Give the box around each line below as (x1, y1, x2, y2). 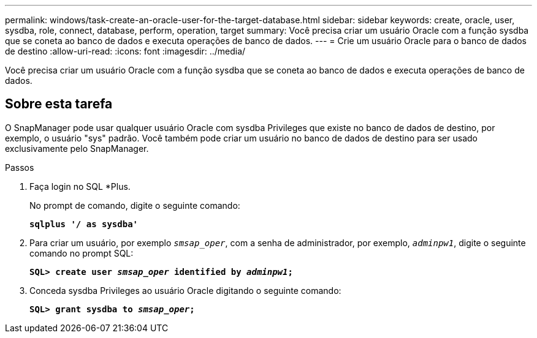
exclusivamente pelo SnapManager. (5, 143, 149, 154)
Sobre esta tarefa (5, 96, 113, 112)
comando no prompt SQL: (29, 247, 134, 258)
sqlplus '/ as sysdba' (29, 219, 139, 229)
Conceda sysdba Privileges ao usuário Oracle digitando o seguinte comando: (29, 285, 341, 296)
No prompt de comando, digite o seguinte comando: (29, 200, 240, 211)
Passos (5, 162, 34, 173)
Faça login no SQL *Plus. (29, 181, 131, 192)
